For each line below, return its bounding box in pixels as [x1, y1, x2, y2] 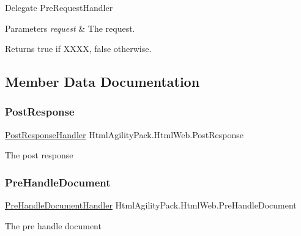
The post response [5, 149, 73, 161]
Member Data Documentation [5, 72, 200, 91]
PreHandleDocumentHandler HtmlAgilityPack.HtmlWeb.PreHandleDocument [5, 199, 297, 212]
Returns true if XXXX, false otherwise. [5, 42, 152, 55]
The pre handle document [5, 219, 102, 232]
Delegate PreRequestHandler [5, 1, 113, 13]
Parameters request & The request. [5, 21, 135, 34]
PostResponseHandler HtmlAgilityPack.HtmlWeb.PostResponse [5, 128, 243, 141]
